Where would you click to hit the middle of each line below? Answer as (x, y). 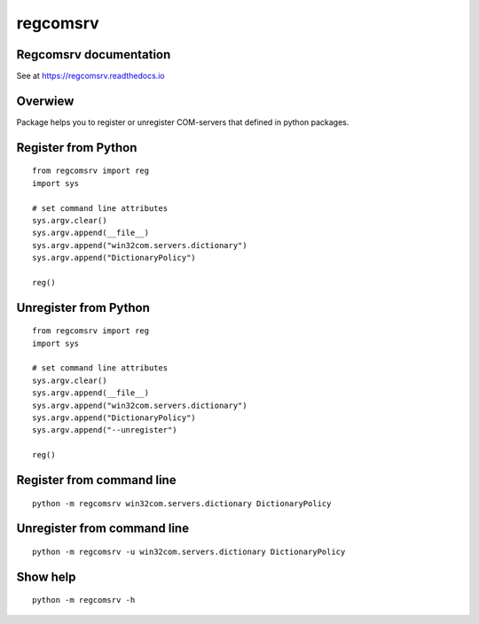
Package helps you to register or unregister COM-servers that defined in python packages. (183, 122)
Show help (46, 577)
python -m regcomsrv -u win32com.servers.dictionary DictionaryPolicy (189, 552)
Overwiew (45, 101)
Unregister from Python (83, 307)
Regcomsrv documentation (94, 55)
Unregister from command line (103, 529)
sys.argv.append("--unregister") (105, 430)
